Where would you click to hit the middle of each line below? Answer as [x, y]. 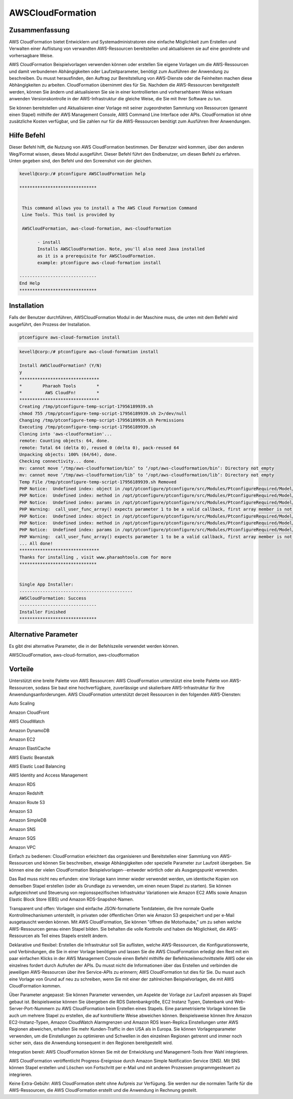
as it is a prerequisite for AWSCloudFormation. [97, 256]
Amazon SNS [22, 829]
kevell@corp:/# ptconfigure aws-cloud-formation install [89, 352]
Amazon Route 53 [27, 802]
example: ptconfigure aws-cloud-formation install [99, 263]
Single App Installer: [46, 584]
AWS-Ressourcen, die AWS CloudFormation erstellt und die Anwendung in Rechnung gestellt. [103, 1090]
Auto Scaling [22, 703]
